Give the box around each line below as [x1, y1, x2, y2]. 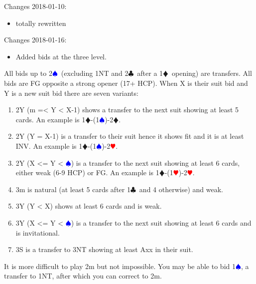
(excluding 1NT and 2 [61, 68, 128, 78]
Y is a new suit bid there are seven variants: [4, 87, 138, 98]
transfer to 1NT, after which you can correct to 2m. [4, 271, 162, 281]
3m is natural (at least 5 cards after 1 [15, 184, 130, 194]
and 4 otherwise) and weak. [139, 184, 223, 194]
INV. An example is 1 [15, 140, 83, 151]
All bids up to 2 [4, 68, 52, 78]
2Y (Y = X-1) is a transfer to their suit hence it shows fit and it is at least [15, 131, 244, 141]
